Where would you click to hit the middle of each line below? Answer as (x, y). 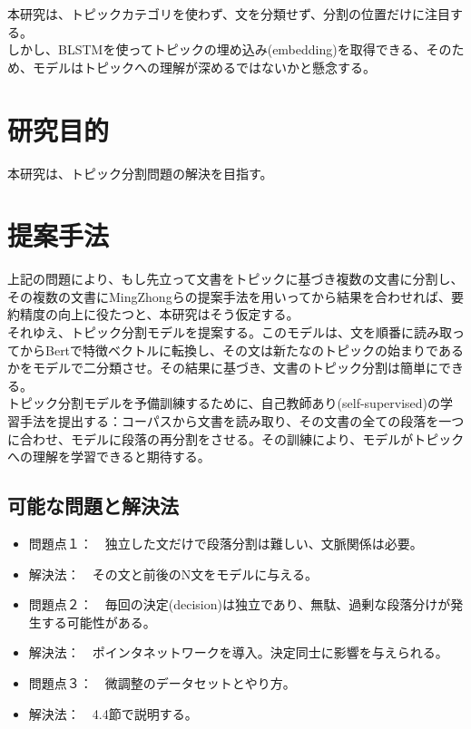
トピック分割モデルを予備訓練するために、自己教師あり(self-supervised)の (224, 403)
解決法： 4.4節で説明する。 (113, 713)
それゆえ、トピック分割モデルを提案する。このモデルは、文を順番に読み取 (230, 332)
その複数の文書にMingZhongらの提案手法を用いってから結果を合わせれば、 (229, 296)
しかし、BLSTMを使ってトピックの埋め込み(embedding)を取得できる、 (217, 49)
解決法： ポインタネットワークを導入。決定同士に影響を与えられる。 (238, 652)
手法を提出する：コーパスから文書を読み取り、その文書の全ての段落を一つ (242, 420)
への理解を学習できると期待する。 (109, 457)
